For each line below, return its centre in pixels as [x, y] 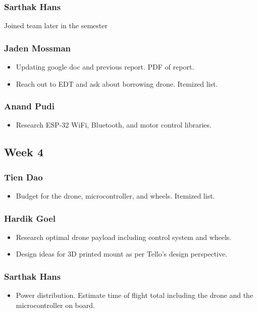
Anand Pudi [29, 106]
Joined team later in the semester [56, 25]
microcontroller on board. [55, 305]
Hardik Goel [30, 218]
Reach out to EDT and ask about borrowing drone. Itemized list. [117, 83]
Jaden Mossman [38, 48]
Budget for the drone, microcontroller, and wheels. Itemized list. [115, 196]
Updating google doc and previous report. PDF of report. [105, 67]
